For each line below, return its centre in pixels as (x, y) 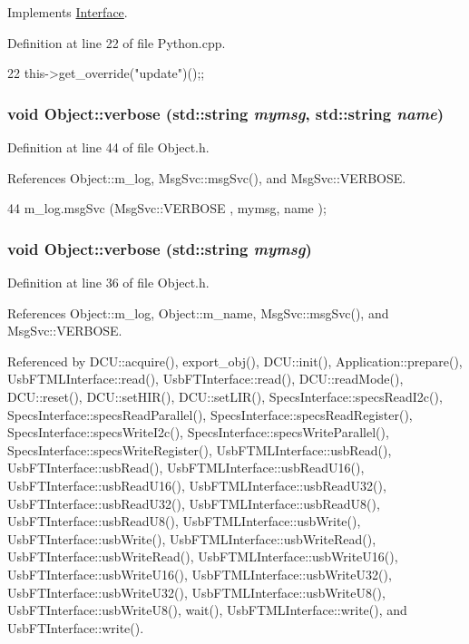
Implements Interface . (68, 12)
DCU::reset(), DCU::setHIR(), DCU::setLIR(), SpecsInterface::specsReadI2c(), (225, 396)
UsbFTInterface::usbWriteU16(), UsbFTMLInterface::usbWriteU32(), (200, 574)
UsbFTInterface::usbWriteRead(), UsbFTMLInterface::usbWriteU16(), (203, 556)
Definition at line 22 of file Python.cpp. (117, 42)
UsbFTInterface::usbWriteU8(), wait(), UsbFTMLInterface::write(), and (207, 610)
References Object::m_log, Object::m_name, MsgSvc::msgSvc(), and (198, 312)
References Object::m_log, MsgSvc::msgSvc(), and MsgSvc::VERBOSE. (207, 177)
